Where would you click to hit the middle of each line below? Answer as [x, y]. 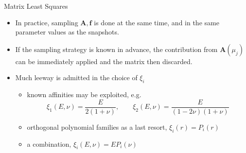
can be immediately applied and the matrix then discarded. [104, 61]
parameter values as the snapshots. [67, 32]
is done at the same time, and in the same [157, 22]
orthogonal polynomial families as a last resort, [97, 127]
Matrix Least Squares [36, 6]
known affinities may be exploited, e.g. [84, 94]
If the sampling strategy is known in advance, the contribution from [116, 49]
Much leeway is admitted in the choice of [76, 77]
